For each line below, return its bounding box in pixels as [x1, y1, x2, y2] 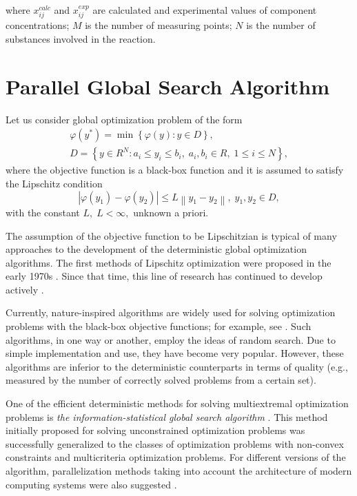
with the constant [6, 205, 80, 219]
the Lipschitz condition [6, 176, 103, 190]
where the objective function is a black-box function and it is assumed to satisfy [6, 163, 344, 177]
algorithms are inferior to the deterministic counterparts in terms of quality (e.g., [6, 359, 348, 373]
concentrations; [6, 18, 70, 32]
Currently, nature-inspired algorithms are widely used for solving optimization [6, 305, 336, 320]
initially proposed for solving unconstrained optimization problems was [6, 423, 305, 437]
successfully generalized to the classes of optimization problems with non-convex [6, 436, 344, 451]
